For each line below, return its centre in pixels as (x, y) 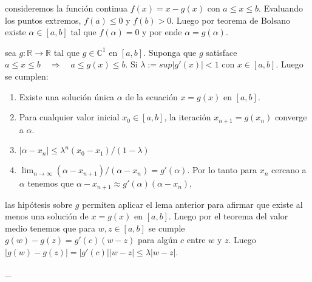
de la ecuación (151, 96)
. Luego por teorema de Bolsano (231, 20)
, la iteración (188, 117)
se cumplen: (27, 76)
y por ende (162, 32)
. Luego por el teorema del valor (228, 216)
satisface (222, 52)
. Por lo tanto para (222, 170)
